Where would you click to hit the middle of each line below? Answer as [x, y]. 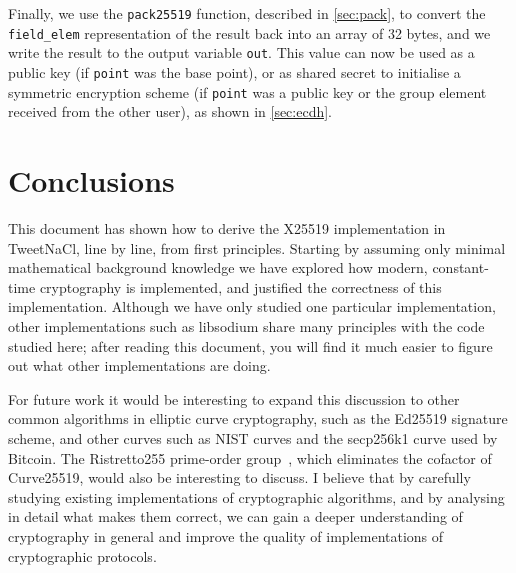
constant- [460, 267]
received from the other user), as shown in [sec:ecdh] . [170, 111]
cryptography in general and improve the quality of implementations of [226, 535]
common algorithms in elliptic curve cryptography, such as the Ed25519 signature [258, 418]
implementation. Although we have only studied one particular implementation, [252, 306]
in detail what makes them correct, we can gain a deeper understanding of [235, 516]
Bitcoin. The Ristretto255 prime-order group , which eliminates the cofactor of [250, 457]
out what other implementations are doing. [139, 365]
